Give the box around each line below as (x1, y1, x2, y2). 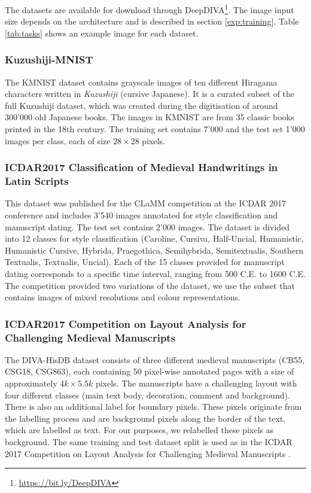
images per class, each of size (5, 134, 111, 147)
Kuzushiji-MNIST (5, 52, 93, 67)
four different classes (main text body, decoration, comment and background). (5, 388, 290, 401)
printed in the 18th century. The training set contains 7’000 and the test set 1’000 (5, 123, 305, 135)
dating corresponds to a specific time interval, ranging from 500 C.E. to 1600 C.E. (5, 267, 306, 279)
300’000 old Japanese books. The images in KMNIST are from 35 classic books (5, 111, 294, 123)
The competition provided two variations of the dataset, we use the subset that (5, 279, 295, 291)
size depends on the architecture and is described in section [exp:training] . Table (5, 15, 299, 28)
